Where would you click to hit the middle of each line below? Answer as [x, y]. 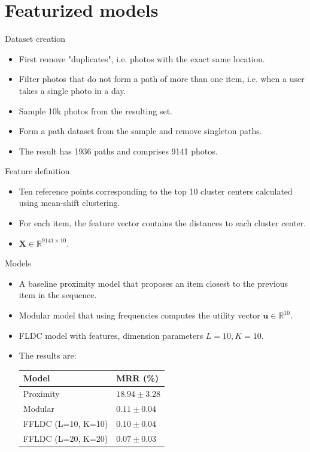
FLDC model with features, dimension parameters [111, 335]
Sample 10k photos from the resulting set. [95, 110]
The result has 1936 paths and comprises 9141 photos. [118, 151]
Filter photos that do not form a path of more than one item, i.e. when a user [162, 79]
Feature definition [37, 171]
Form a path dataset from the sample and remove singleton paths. [140, 131]
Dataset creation [35, 39]
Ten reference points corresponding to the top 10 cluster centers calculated [156, 191]
